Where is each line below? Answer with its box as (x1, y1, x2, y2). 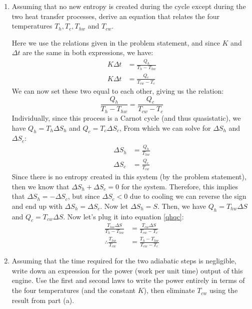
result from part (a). (11, 294, 74, 305)
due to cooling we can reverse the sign (129, 191, 246, 201)
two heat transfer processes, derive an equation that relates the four (11, 11, 219, 21)
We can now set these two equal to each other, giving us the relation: (11, 86, 224, 96)
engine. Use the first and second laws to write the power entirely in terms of (11, 275, 245, 285)
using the (209, 285, 238, 295)
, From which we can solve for (119, 122, 211, 133)
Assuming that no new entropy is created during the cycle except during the (11, 1, 246, 11)
